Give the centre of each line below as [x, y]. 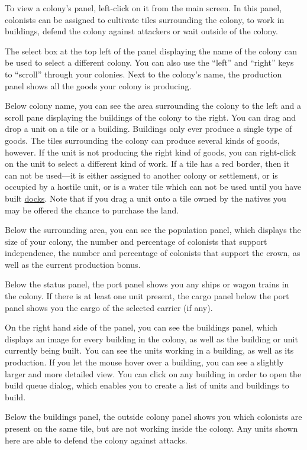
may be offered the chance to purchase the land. [92, 210]
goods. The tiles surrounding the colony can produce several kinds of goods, [142, 140]
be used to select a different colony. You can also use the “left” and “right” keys [149, 62]
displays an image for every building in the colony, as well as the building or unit [151, 339]
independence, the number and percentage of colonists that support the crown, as [153, 253]
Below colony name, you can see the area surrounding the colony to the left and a [153, 106]
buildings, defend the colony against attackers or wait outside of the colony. [142, 31]
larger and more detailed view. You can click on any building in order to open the [153, 373]
